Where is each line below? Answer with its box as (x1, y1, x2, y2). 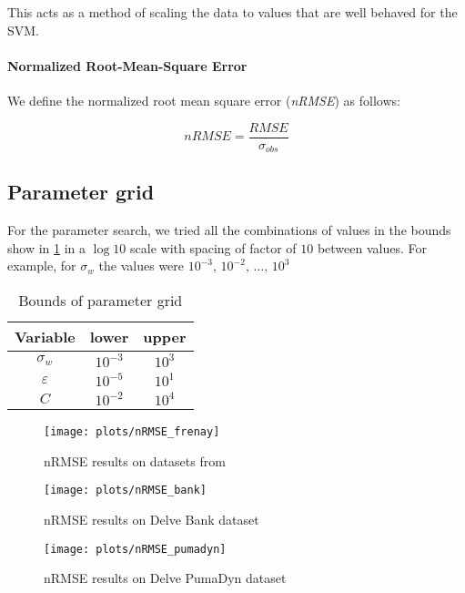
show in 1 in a (7, 238, 86, 257)
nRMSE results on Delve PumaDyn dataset (44, 568, 287, 588)
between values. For (317, 238, 428, 257)
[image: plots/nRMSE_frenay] (44, 425, 220, 439)
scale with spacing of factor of (130, 238, 297, 257)
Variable (15, 326, 76, 348)
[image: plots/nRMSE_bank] (44, 484, 207, 497)
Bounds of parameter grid (18, 290, 183, 312)
